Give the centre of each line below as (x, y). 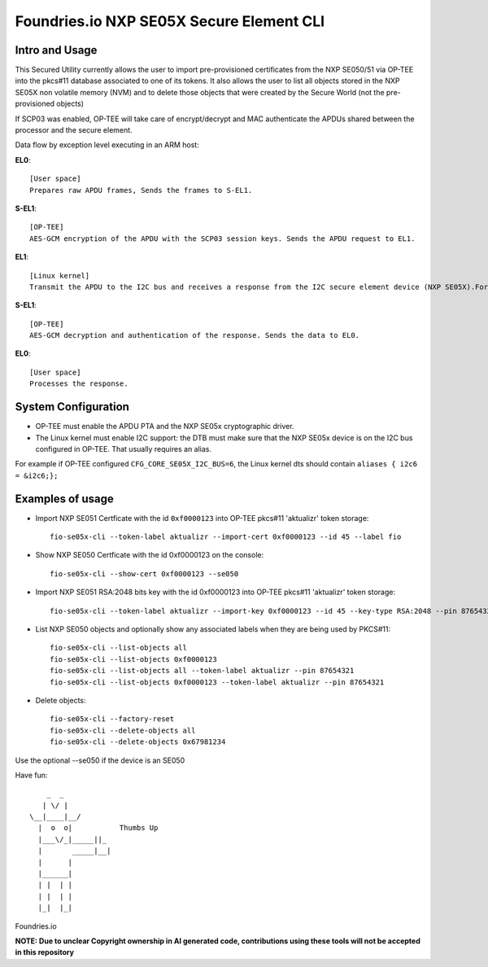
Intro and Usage (56, 50)
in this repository (45, 952)
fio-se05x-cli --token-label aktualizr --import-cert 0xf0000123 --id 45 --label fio (226, 537)
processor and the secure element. (74, 130)
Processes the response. (79, 384)
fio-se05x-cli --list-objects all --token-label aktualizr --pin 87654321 (202, 671)
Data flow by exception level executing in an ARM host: (107, 145)
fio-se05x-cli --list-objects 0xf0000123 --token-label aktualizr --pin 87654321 (217, 682)
